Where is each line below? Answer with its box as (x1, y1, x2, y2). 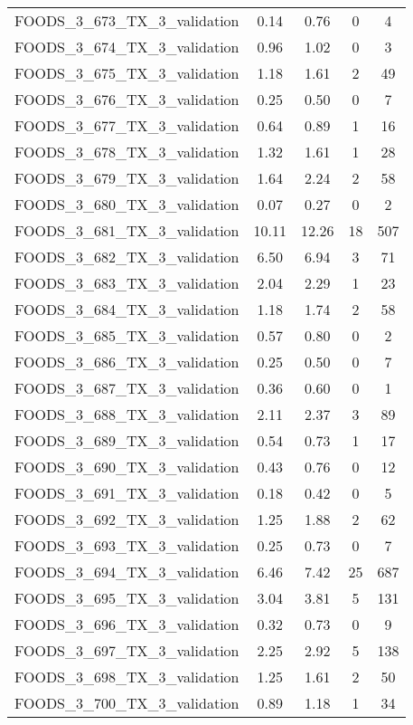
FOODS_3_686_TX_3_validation (14, 351, 239, 372)
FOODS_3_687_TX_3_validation (14, 377, 239, 398)
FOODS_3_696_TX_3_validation (14, 614, 239, 634)
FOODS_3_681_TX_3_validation (14, 220, 239, 241)
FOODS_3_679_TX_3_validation (14, 167, 239, 188)
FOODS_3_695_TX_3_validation (14, 587, 239, 608)
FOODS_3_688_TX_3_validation (14, 404, 239, 425)
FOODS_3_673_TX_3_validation (14, 10, 239, 31)
